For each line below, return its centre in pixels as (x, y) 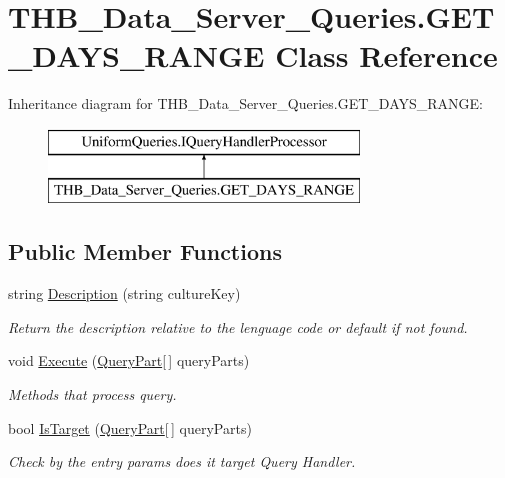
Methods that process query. (92, 394)
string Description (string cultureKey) (124, 293)
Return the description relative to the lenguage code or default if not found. (238, 326)
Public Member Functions (145, 251)
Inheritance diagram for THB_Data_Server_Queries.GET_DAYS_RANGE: (245, 103)
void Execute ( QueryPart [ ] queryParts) (129, 360)
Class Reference (386, 55)
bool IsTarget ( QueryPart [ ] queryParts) (130, 427)
